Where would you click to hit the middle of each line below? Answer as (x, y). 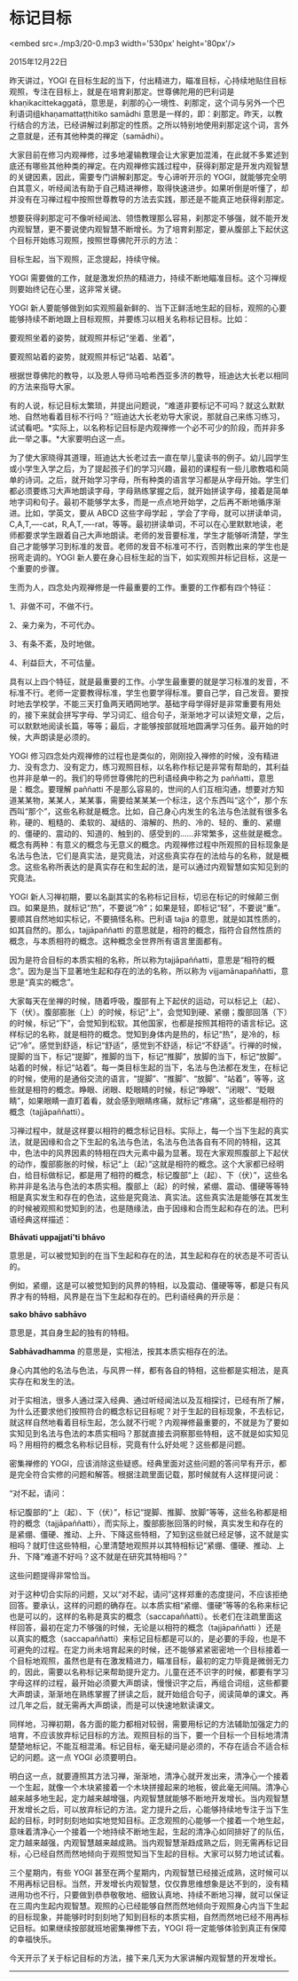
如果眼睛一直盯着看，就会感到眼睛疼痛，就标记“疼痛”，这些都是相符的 (156, 1100)
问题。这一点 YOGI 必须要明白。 (83, 1757)
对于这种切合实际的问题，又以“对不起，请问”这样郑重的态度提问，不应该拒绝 (149, 1594)
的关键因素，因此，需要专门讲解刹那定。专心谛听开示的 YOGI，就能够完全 (144, 177)
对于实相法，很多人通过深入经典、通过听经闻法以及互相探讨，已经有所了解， (149, 1400)
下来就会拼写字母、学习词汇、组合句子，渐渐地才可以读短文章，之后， (161, 714)
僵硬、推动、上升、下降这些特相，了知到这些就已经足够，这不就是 (160, 1534)
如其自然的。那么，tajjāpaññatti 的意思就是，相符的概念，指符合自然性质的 (145, 930)
